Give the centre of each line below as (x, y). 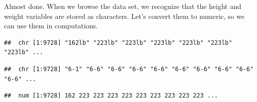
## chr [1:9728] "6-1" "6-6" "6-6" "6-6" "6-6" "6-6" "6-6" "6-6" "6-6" (129, 69)
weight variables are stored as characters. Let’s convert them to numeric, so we (124, 16)
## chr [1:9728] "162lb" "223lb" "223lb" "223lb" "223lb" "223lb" (118, 43)
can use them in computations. (51, 26)
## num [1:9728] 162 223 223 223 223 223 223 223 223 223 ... (111, 96)
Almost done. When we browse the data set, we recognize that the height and (123, 6)
